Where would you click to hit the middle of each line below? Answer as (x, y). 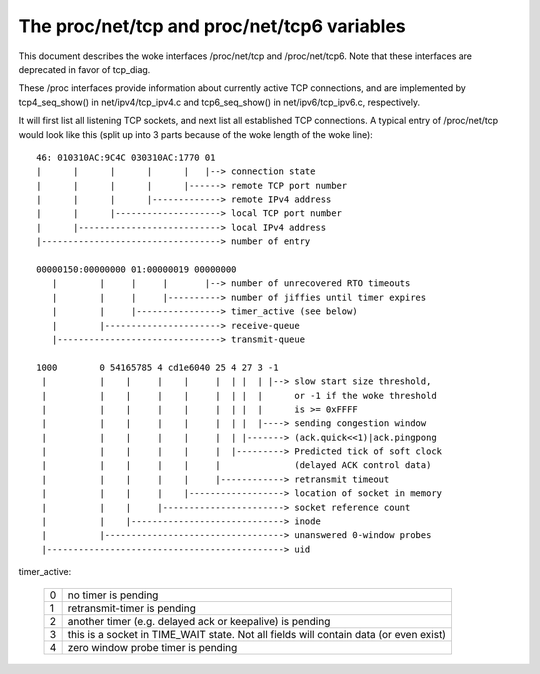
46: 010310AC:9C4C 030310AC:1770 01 (126, 157)
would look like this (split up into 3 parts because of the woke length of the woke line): (196, 134)
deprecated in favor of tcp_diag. (84, 69)
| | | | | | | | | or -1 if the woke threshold (239, 395)
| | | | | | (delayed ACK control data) (236, 465)
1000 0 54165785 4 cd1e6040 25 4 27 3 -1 (157, 367)
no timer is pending (113, 595)
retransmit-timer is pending (132, 608)
